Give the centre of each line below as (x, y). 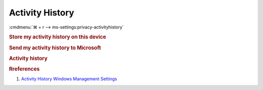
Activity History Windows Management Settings (69, 79)
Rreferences (24, 69)
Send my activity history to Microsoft (55, 47)
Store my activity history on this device (58, 37)
